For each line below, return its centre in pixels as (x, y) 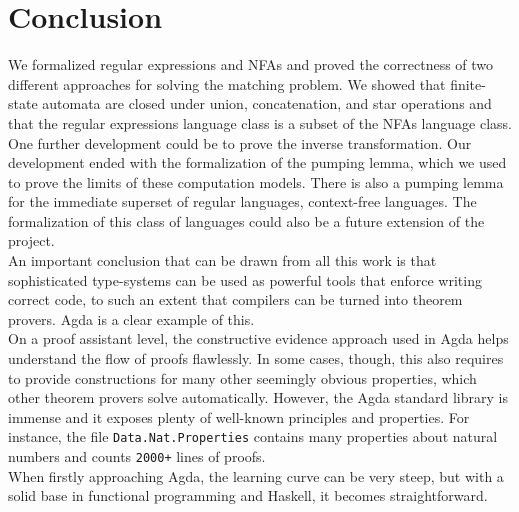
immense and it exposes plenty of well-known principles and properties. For (239, 416)
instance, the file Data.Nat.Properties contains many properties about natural (253, 436)
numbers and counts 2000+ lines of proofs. (137, 456)
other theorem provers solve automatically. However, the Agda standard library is (258, 397)
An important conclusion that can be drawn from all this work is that (222, 260)
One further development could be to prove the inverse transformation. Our (240, 142)
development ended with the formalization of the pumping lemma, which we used (257, 162)
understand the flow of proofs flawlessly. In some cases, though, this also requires (256, 358)
